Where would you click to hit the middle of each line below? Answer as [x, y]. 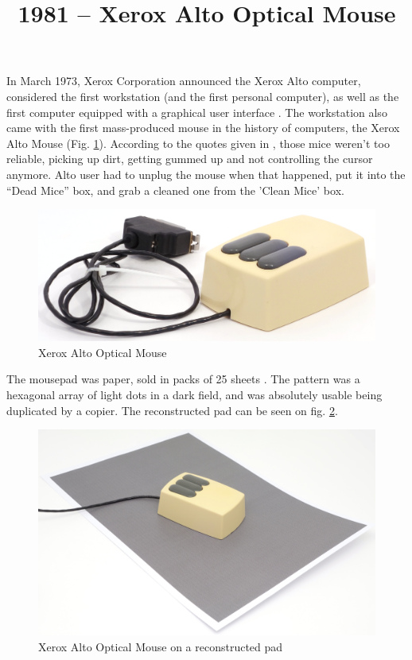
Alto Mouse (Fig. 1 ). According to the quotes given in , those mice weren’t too [198, 143]
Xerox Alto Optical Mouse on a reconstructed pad [161, 646]
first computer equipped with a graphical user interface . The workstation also [197, 112]
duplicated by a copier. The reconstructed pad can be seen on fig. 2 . [172, 410]
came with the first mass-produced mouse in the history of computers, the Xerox [203, 128]
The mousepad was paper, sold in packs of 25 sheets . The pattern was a [183, 379]
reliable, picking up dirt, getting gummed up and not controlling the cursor [190, 159]
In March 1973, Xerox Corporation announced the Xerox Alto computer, [184, 81]
